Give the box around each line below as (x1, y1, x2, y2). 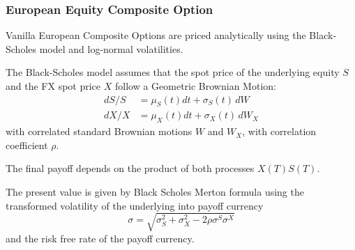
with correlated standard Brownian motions (6, 124, 192, 139)
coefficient (6, 137, 48, 152)
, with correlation (242, 124, 317, 139)
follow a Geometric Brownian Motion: (114, 79, 276, 93)
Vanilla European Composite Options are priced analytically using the (6, 28, 306, 42)
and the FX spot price (6, 79, 101, 93)
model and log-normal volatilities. (39, 41, 183, 56)
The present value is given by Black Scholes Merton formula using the (6, 185, 304, 199)
